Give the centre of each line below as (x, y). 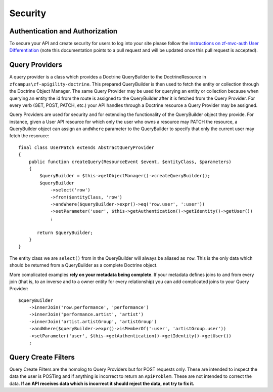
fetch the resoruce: (29, 136)
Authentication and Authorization (63, 31)
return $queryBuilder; (65, 232)
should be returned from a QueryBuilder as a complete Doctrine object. (83, 265)
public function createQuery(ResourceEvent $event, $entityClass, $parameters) (130, 162)
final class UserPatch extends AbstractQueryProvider (86, 147)
